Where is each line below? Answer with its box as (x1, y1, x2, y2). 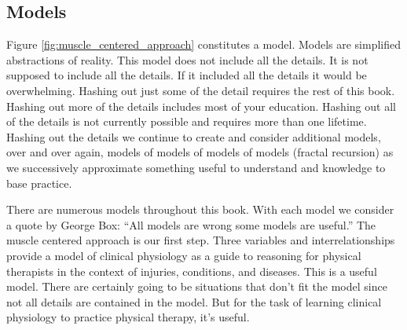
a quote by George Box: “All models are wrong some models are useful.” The (6, 216, 376, 233)
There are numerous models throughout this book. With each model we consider (6, 201, 394, 218)
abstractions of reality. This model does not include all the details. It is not (6, 51, 368, 68)
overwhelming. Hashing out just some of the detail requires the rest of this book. (6, 82, 395, 98)
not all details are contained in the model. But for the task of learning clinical (6, 293, 382, 310)
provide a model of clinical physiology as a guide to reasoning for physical (6, 247, 361, 263)
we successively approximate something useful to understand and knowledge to (6, 159, 386, 175)
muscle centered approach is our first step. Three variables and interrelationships (6, 232, 395, 248)
